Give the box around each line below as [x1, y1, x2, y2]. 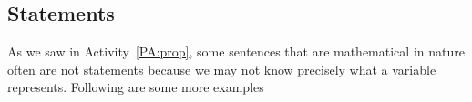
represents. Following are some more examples [7, 77, 264, 97]
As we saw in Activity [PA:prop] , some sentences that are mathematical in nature [7, 42, 465, 61]
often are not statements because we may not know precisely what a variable [7, 59, 436, 78]
